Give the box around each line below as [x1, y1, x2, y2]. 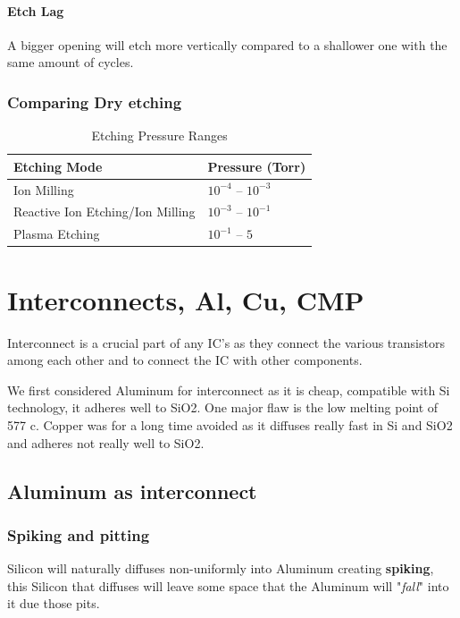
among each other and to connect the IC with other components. [7, 351, 363, 369]
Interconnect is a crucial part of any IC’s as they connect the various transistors [7, 333, 445, 351]
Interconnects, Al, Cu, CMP [7, 281, 364, 317]
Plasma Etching [13, 224, 100, 243]
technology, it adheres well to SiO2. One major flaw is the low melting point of [7, 398, 439, 417]
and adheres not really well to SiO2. [7, 433, 205, 452]
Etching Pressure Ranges [91, 126, 228, 145]
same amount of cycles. [7, 53, 134, 72]
